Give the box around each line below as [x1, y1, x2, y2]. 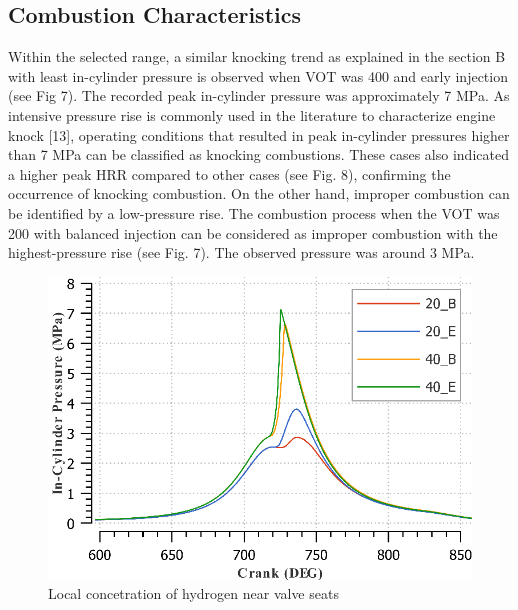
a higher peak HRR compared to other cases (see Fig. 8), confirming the [8, 163, 451, 184]
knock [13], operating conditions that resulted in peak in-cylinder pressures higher [8, 124, 510, 145]
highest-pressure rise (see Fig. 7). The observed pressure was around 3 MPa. [8, 242, 475, 263]
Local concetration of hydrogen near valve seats [48, 583, 339, 604]
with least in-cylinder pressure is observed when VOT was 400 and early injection [8, 65, 508, 86]
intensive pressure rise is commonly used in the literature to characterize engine [8, 104, 496, 125]
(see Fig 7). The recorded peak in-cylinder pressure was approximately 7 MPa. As [8, 85, 510, 106]
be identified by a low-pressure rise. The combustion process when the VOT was [8, 202, 500, 223]
